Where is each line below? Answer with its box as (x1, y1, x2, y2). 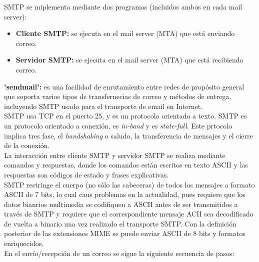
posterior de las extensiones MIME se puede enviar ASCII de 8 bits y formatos (4, 228, 245, 238)
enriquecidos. (4, 238, 44, 248)
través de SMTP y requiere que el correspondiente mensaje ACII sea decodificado (4, 208, 253, 219)
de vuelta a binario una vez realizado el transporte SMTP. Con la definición (4, 218, 236, 228)
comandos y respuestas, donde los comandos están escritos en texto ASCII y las (4, 159, 248, 170)
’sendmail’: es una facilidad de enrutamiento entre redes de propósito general (4, 81, 244, 91)
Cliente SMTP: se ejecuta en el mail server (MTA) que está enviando (15, 28, 235, 38)
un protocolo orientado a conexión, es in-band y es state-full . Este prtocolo (4, 120, 232, 130)
